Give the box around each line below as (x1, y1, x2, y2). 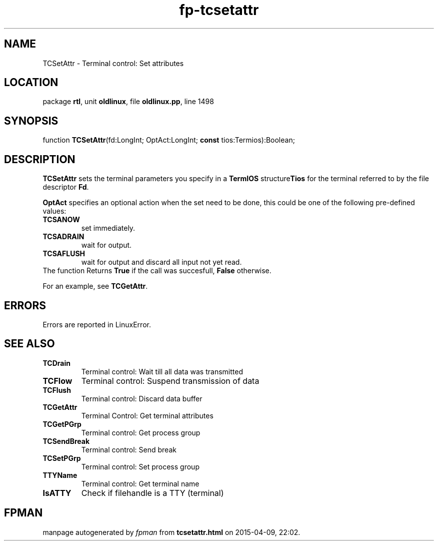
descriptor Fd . (42, 183, 89, 192)
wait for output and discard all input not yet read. (81, 258, 242, 267)
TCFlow (42, 375, 72, 386)
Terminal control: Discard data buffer (81, 394, 202, 403)
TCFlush (42, 385, 71, 394)
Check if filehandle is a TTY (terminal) (81, 487, 224, 498)
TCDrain (42, 358, 70, 367)
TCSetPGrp (42, 453, 81, 462)
